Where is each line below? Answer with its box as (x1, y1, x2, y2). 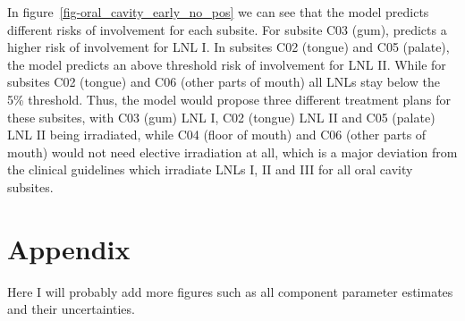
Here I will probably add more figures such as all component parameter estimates (7, 282, 453, 300)
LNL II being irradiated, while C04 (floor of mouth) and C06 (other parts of (7, 125, 427, 144)
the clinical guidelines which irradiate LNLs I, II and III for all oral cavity (7, 160, 413, 179)
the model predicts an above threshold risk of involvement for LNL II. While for (7, 55, 446, 73)
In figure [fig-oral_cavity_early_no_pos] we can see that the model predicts (7, 3, 429, 21)
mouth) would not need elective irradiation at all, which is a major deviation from (7, 142, 458, 161)
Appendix (7, 230, 131, 266)
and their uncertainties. (7, 300, 135, 318)
